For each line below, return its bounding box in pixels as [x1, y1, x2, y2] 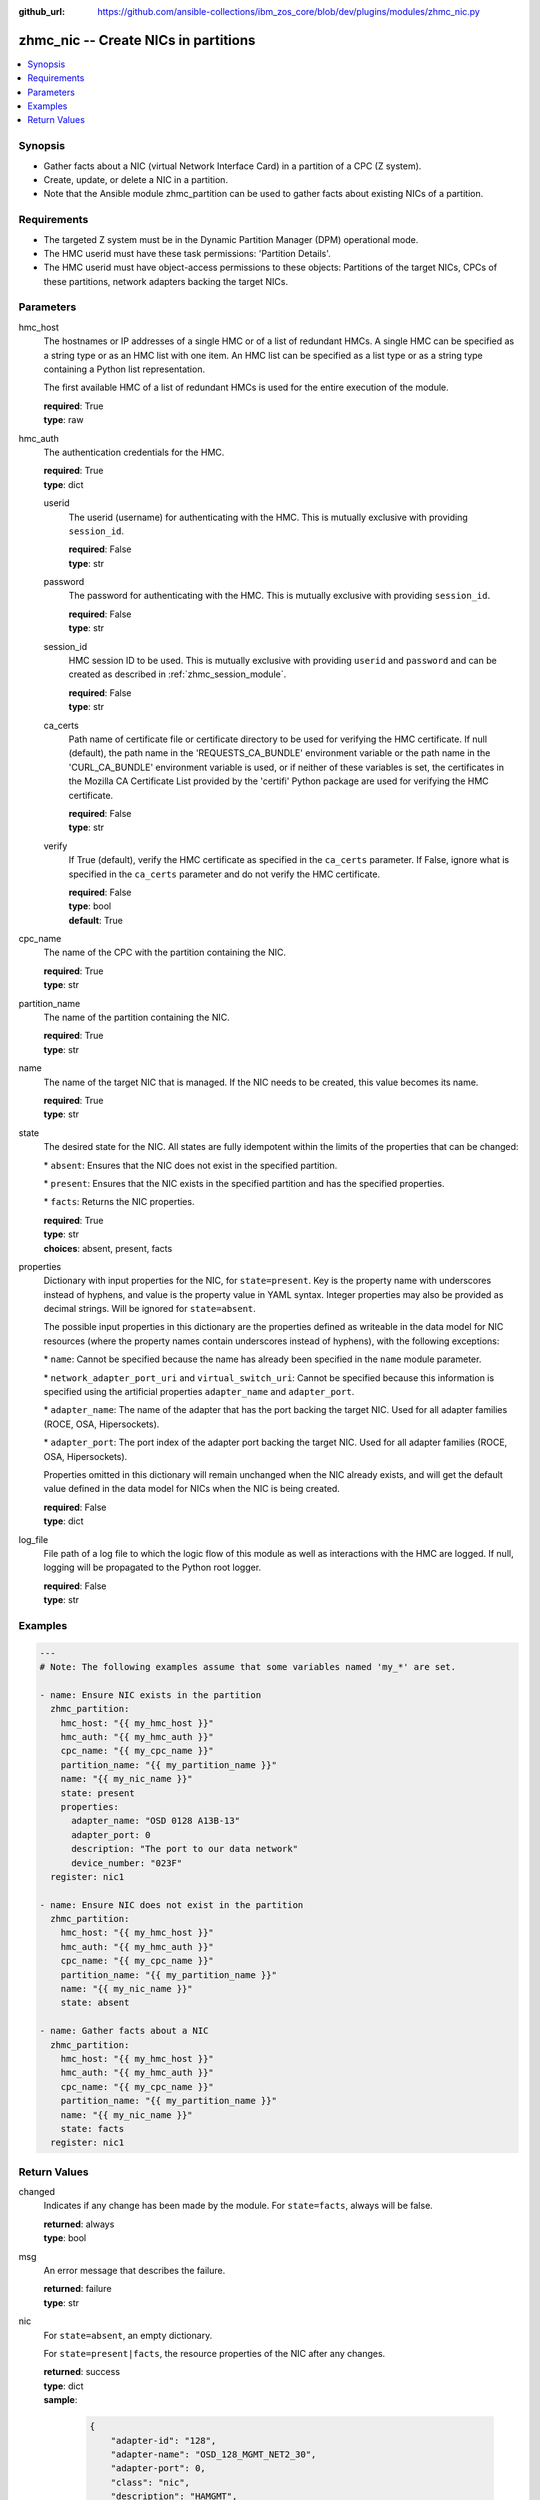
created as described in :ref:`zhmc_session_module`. [68, 668, 287, 680]
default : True [68, 914, 124, 926]
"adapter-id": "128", [110, 2435, 217, 2446]
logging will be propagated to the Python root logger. [43, 1561, 262, 1574]
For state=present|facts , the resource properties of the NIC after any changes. [43, 2347, 386, 2359]
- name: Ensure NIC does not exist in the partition [39, 1899, 304, 1910]
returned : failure [43, 2283, 112, 2295]
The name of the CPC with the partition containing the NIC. [43, 946, 287, 959]
